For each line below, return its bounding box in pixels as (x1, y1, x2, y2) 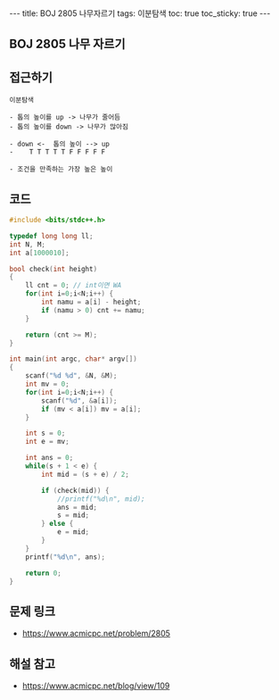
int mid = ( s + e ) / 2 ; (41, 470, 129, 479)
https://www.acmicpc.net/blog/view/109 (21, 680, 170, 691)
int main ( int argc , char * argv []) (9, 354, 138, 363)
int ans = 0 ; (25, 454, 74, 462)
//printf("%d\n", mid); (56, 494, 145, 504)
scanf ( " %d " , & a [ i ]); (41, 396, 118, 405)
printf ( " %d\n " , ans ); (25, 552, 105, 562)
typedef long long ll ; (9, 231, 94, 240)
